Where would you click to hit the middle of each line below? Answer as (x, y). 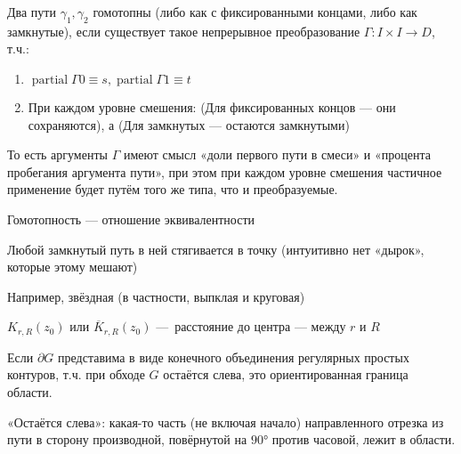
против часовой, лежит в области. (364, 439)
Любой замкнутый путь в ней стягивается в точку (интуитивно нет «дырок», (216, 249)
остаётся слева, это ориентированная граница (286, 374)
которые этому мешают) (73, 267)
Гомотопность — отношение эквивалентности (131, 219)
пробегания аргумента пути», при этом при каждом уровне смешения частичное (225, 171)
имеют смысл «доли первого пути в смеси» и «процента (277, 154)
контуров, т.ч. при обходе (76, 374)
